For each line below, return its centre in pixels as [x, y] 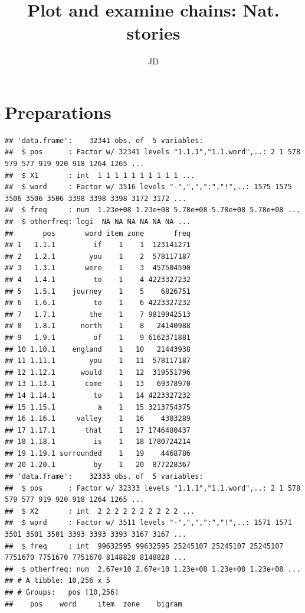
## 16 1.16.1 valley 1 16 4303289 [98, 419]
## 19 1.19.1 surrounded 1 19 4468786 [98, 453]
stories [153, 33]
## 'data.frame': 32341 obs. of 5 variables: [104, 140]
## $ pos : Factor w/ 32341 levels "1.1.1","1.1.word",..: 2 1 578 [153, 152]
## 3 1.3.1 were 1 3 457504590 [98, 268]
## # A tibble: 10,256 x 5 [58, 581]
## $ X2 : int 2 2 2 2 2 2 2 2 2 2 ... [100, 511]
